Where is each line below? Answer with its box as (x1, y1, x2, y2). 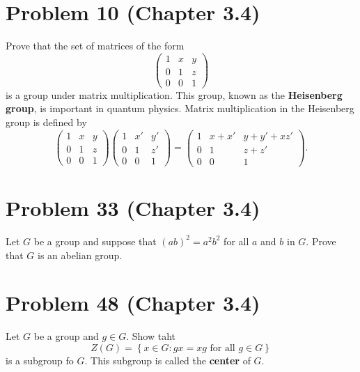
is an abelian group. (38, 247, 123, 262)
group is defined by (6, 115, 87, 130)
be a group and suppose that (33, 233, 157, 248)
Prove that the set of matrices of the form (6, 38, 185, 53)
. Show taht (126, 329, 176, 343)
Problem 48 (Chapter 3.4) (6, 288, 260, 317)
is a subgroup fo (6, 352, 74, 367)
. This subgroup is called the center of (84, 352, 251, 367)
